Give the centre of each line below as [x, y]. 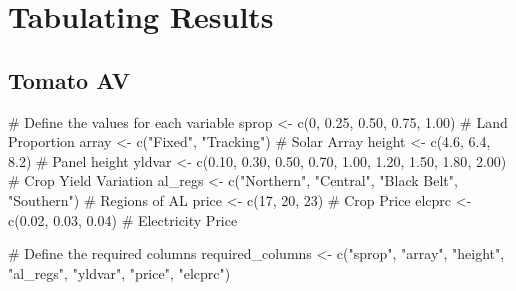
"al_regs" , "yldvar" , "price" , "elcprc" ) [119, 272]
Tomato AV [69, 79]
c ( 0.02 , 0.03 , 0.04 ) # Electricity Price [123, 219]
